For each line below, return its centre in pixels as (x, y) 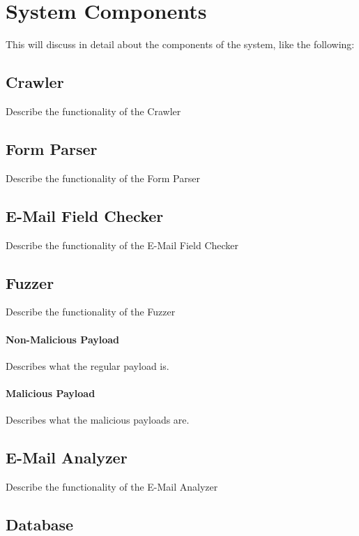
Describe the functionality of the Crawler (93, 111)
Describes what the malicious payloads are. (98, 420)
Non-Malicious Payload (63, 339)
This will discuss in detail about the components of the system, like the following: (180, 44)
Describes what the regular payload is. (87, 365)
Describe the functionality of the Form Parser (103, 178)
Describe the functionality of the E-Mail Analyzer (112, 486)
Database (40, 524)
